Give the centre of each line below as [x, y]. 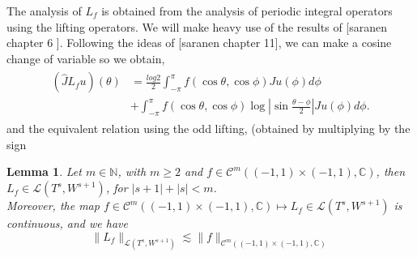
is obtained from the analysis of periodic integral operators [247, 11]
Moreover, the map [53, 206]
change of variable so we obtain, [86, 58]
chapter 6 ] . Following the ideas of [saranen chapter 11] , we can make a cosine [199, 43]
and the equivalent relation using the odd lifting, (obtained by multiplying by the [208, 128]
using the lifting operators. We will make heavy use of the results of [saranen [197, 26]
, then [391, 171]
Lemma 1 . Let [44, 171]
